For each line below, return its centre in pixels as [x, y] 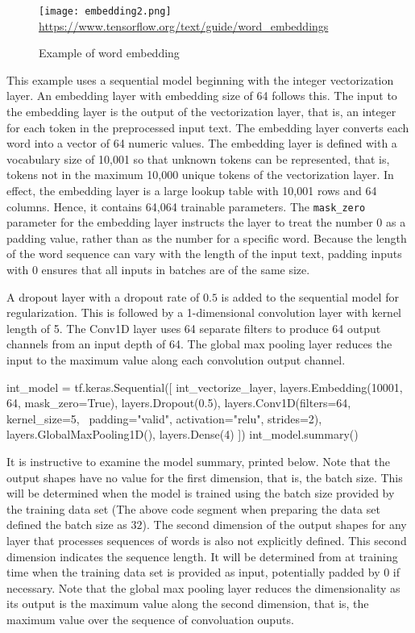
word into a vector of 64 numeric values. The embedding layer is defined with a [202, 143]
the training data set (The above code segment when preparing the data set [193, 508]
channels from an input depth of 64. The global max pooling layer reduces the [199, 344]
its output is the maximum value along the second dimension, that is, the [188, 604]
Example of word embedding [109, 53]
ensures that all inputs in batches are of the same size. [176, 270]
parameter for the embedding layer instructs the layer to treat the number [190, 222]
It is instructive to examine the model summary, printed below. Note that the [198, 461]
